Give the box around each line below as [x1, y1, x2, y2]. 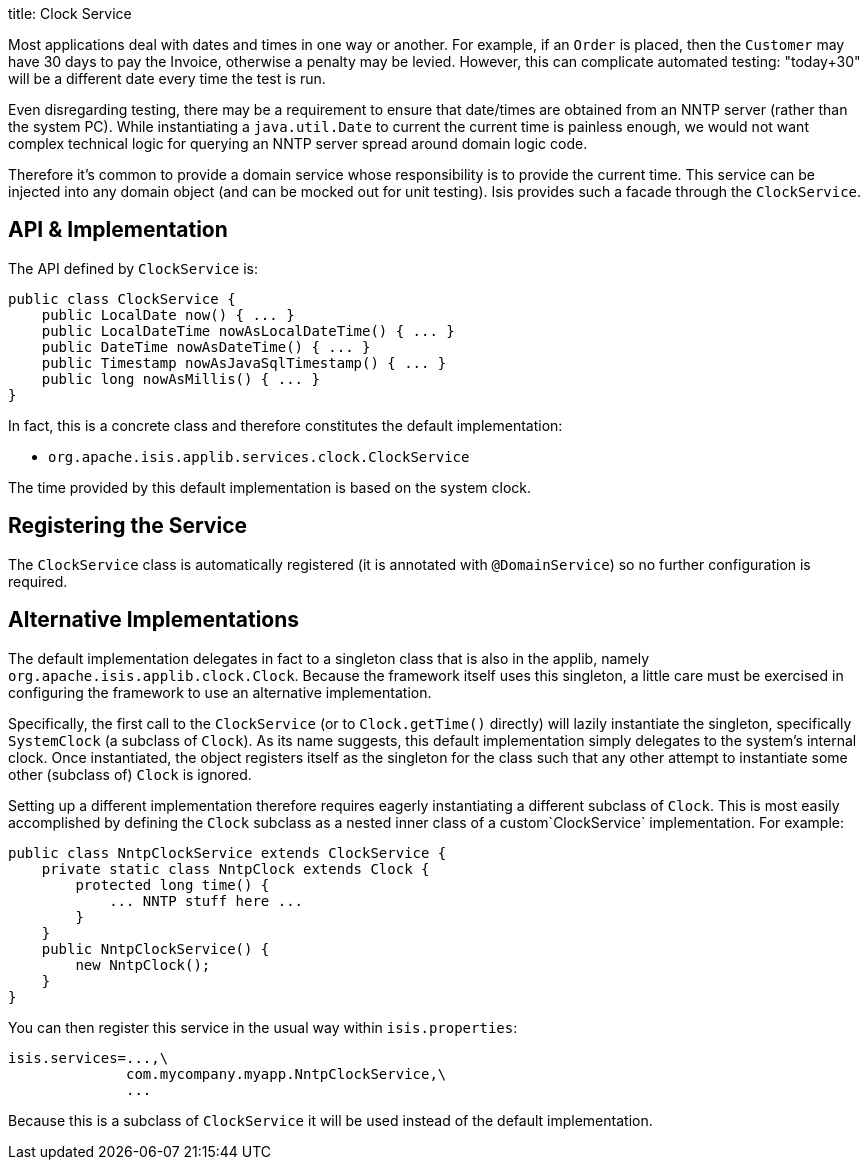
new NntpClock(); [75, 956, 211, 973]
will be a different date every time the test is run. [8, 70, 326, 87]
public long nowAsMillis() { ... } [41, 370, 320, 387]
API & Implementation [8, 217, 228, 243]
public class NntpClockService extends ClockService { [8, 844, 447, 861]
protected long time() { [75, 876, 270, 893]
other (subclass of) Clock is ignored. [8, 765, 252, 783]
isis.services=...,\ [8, 1049, 169, 1066]
